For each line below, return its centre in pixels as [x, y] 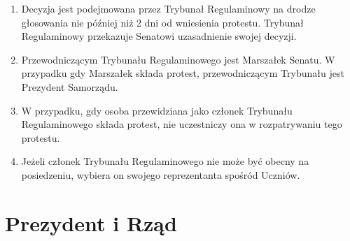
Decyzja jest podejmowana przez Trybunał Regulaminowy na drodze [168, 8]
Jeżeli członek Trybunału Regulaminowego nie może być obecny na [165, 161]
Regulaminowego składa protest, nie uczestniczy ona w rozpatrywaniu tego [182, 124]
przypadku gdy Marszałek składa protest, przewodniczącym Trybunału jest [183, 73]
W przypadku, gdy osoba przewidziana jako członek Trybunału [157, 110]
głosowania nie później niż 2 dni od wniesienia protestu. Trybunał [162, 22]
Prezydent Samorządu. [70, 86]
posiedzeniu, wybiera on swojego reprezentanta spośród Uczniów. [161, 174]
